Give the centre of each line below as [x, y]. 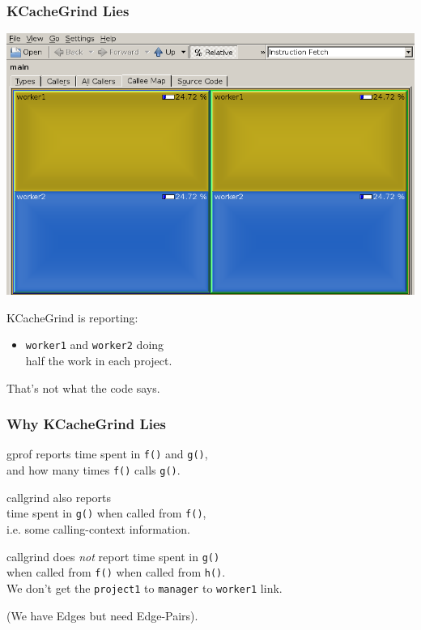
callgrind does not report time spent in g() [113, 556]
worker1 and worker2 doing [95, 345]
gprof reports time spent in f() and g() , [107, 454]
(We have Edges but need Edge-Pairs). [102, 615]
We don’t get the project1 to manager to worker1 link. [145, 587]
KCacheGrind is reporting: [72, 317]
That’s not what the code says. [83, 387]
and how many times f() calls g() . [94, 470]
